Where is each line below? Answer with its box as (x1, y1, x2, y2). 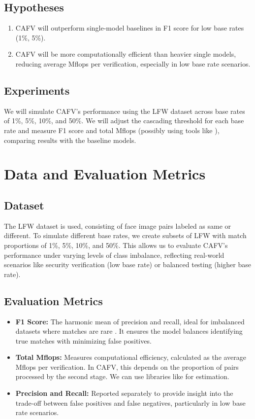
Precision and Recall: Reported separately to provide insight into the (15, 388, 233, 398)
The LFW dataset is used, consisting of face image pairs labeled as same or (4, 220, 231, 231)
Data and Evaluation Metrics (4, 164, 206, 184)
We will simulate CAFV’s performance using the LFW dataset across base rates (4, 105, 245, 116)
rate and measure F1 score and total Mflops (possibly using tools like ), (4, 125, 220, 135)
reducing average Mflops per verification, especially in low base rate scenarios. (15, 58, 251, 69)
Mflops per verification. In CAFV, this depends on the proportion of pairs (15, 361, 239, 372)
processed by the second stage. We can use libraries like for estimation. (15, 371, 229, 382)
